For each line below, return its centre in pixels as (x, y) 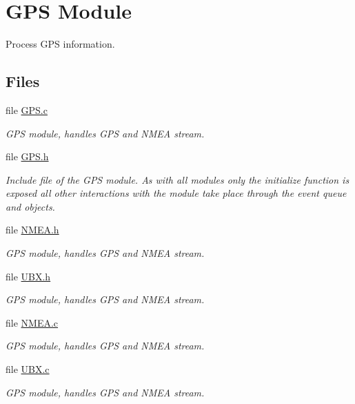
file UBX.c (28, 369)
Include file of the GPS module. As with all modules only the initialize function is (177, 179)
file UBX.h (28, 276)
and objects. (30, 206)
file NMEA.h (32, 230)
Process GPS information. (60, 44)
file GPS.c (27, 109)
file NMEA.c (32, 322)
